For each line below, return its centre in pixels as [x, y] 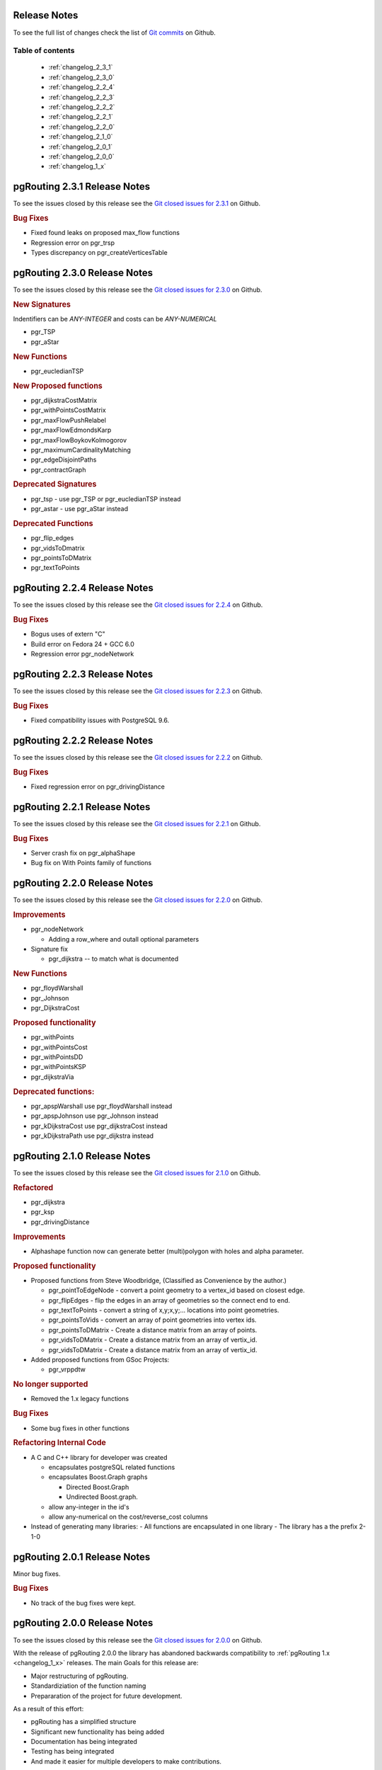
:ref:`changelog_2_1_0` [81, 137]
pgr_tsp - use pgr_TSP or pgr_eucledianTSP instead [106, 498]
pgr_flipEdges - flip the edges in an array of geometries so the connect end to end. [169, 1300]
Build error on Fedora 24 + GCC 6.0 [82, 644]
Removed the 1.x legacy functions [80, 1399]
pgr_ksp [42, 1212]
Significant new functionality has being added [98, 1732]
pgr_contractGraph [58, 469]
